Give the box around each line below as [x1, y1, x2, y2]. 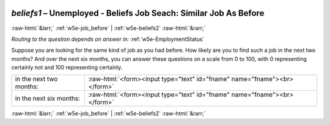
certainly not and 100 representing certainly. [11, 64, 123, 71]
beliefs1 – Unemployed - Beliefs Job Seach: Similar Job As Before [11, 8, 265, 18]
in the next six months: [15, 95, 81, 103]
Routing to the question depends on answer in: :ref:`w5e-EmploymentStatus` [11, 35, 205, 43]
